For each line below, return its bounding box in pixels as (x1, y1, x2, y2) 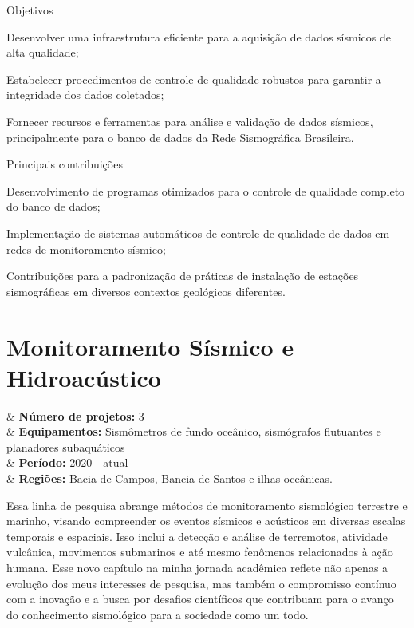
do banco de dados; (6, 198, 101, 215)
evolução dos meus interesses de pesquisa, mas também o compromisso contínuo (6, 575, 396, 591)
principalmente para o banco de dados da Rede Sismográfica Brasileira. (6, 128, 354, 145)
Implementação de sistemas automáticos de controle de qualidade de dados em (6, 224, 390, 241)
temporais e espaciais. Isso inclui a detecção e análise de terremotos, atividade (6, 527, 388, 544)
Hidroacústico (6, 361, 161, 393)
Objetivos (6, 2, 53, 18)
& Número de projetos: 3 (6, 407, 144, 424)
